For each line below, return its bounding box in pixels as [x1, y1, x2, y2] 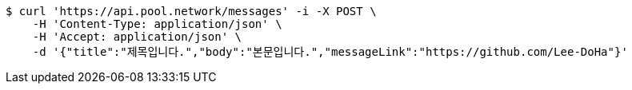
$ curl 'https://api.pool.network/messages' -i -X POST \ [6, 5, 377, 18]
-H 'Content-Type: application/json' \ [32, 18, 282, 30]
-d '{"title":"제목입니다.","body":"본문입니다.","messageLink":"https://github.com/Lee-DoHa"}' [32, 45, 628, 58]
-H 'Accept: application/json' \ [32, 30, 242, 43]
